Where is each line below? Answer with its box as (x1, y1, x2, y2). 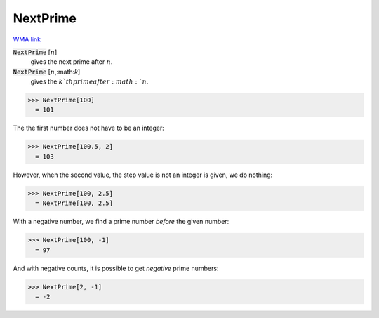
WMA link (13, 35, 41, 44)
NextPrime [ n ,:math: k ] (13, 67, 81, 76)
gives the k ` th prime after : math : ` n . (30, 77, 149, 86)
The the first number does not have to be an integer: (13, 124, 164, 133)
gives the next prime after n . (30, 58, 113, 66)
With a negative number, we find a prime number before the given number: (13, 218, 230, 226)
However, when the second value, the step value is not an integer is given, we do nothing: (13, 171, 273, 179)
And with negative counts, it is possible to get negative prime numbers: (13, 264, 219, 272)
